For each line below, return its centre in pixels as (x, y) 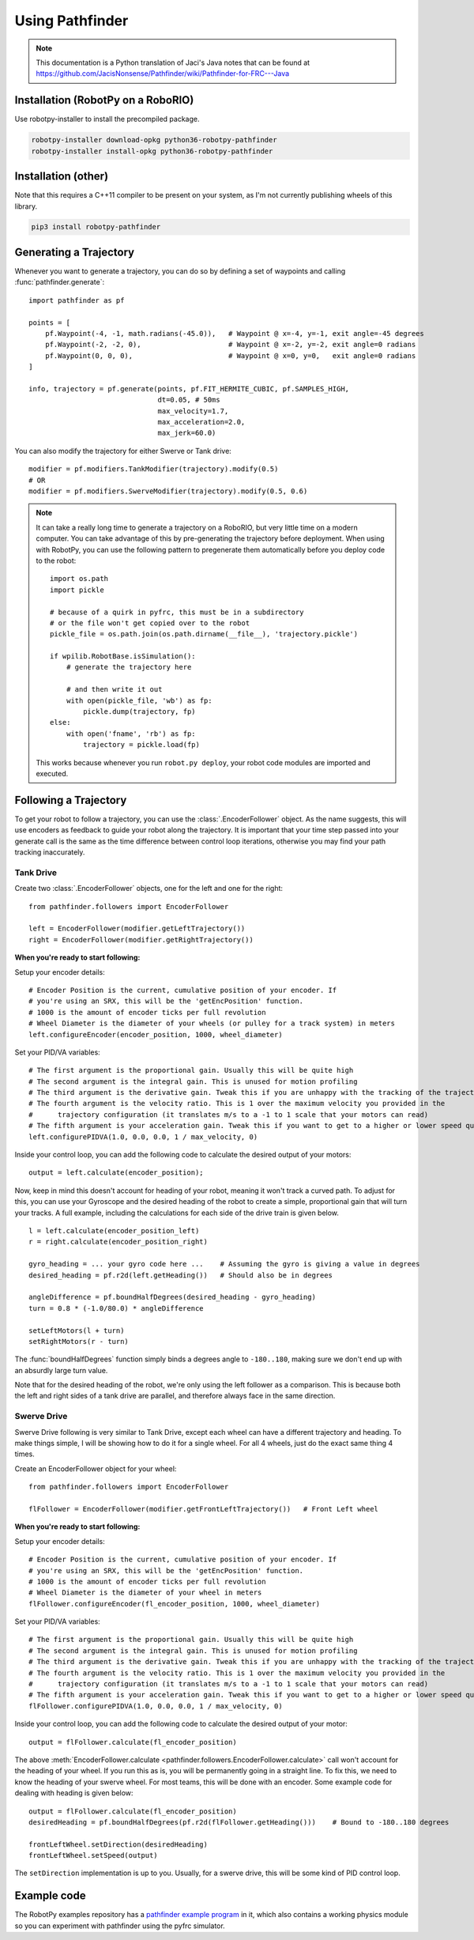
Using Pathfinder (71, 21)
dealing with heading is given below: (74, 1793)
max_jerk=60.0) (187, 433)
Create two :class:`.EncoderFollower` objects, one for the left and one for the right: (149, 889)
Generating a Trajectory (74, 252)
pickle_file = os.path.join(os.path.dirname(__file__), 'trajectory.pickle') (204, 634)
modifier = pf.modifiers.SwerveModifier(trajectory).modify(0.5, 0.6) (168, 491)
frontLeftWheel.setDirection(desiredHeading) (118, 1844)
